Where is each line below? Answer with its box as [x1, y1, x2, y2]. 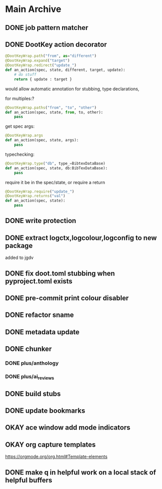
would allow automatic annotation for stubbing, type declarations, [5, 86, 140, 92]
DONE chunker [5, 345, 52, 353]
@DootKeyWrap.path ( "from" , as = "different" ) [5, 53, 97, 58]
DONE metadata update [5, 328, 80, 336]
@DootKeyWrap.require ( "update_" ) [5, 189, 75, 194]
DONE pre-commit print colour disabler [5, 294, 129, 302]
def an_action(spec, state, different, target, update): [5, 67, 126, 73]
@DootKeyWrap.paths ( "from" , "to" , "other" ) [5, 105, 97, 110]
